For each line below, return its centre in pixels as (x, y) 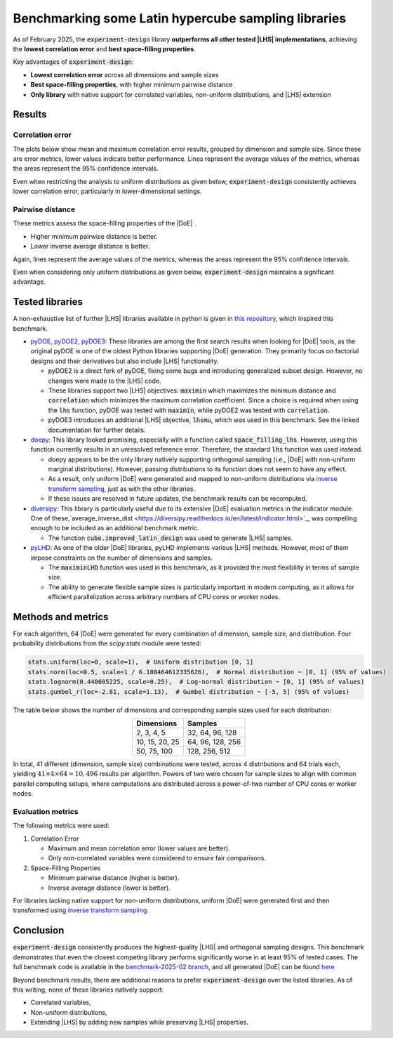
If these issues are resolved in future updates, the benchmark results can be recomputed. (178, 499)
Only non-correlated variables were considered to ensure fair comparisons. (157, 858)
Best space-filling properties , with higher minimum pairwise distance (132, 85)
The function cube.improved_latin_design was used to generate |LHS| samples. (171, 538)
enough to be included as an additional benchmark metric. (115, 528)
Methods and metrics (61, 617)
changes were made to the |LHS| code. (105, 381)
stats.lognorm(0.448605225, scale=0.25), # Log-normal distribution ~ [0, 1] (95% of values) (196, 682)
